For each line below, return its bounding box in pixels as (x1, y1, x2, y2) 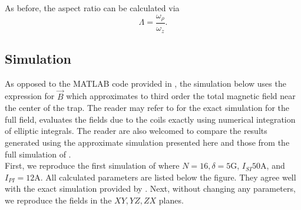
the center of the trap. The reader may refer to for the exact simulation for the (5, 101, 289, 114)
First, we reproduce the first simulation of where (5, 159, 180, 172)
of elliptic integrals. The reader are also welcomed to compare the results (5, 124, 267, 137)
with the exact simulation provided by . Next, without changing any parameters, (5, 182, 296, 195)
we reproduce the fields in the (5, 193, 112, 206)
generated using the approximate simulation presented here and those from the (5, 136, 290, 148)
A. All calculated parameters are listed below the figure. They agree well (34, 170, 296, 183)
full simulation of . (5, 147, 71, 160)
